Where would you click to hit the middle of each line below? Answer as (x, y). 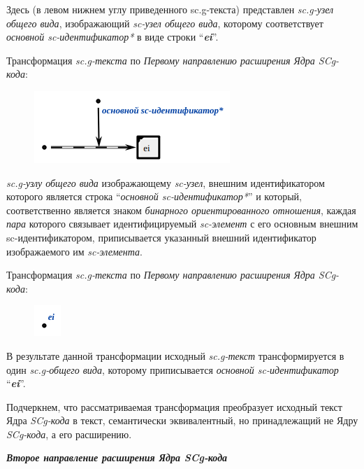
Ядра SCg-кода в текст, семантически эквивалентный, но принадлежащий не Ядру (182, 420)
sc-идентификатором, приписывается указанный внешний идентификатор (161, 237)
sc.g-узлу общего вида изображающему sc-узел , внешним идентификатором (166, 182)
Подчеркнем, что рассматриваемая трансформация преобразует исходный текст (174, 406)
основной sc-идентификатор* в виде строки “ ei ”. (112, 37)
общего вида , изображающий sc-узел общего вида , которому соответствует (165, 23)
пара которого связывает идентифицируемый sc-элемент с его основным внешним (182, 224)
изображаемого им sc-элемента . (74, 251)
